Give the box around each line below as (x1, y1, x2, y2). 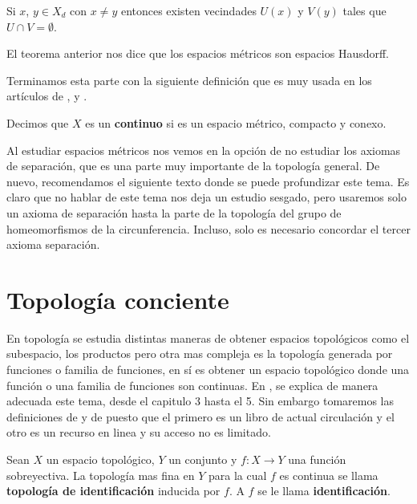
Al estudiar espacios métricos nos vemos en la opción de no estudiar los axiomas (6, 141, 401, 158)
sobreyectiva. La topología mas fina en (6, 466, 195, 483)
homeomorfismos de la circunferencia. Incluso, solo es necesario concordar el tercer (6, 220, 411, 237)
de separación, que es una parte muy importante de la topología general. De (6, 157, 380, 174)
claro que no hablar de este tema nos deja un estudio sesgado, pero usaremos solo (6, 189, 407, 205)
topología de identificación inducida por (6, 482, 221, 499)
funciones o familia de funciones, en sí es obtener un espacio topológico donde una (6, 361, 410, 378)
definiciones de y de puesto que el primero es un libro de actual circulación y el (6, 408, 395, 425)
